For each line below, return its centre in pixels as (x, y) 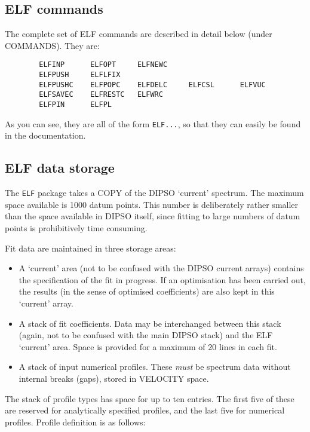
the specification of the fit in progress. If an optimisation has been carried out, (162, 279)
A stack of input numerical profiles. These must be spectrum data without (155, 367)
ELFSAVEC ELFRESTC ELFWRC (101, 95)
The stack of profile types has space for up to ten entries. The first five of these (150, 398)
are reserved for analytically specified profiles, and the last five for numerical (145, 410)
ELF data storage (60, 168)
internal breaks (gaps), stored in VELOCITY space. (114, 378)
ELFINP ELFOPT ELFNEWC (103, 65)
